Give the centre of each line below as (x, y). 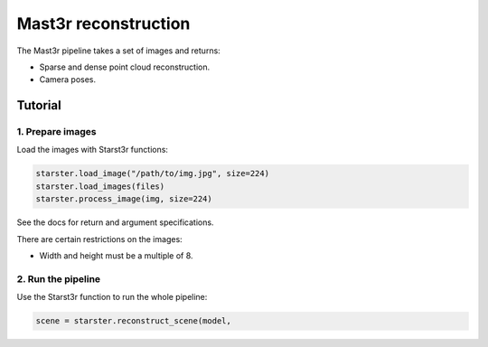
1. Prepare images (56, 132)
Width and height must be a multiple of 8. (116, 256)
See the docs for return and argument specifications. (115, 222)
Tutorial (39, 105)
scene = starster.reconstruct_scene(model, (134, 321)
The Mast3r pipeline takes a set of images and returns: (118, 51)
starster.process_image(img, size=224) (124, 199)
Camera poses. (68, 80)
